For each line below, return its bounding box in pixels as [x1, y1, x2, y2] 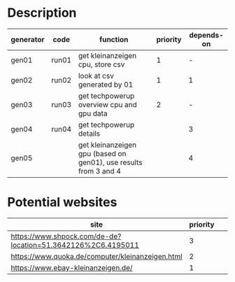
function [99, 34, 129, 44]
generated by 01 [78, 79, 134, 89]
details [78, 128, 101, 138]
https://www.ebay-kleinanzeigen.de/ [10, 262, 133, 272]
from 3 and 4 [78, 166, 121, 176]
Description [7, 5, 77, 21]
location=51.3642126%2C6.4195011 [10, 240, 140, 250]
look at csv [78, 71, 114, 80]
